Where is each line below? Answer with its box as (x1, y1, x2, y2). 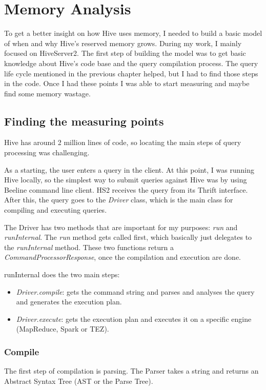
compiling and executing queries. (4, 204, 107, 215)
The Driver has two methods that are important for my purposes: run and (4, 221, 238, 232)
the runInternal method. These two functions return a (4, 241, 174, 252)
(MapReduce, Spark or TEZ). (16, 323, 109, 334)
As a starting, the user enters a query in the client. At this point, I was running (4, 164, 254, 175)
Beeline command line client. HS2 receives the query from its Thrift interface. (4, 184, 248, 195)
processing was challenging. (4, 147, 90, 158)
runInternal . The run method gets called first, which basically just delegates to (4, 232, 252, 242)
